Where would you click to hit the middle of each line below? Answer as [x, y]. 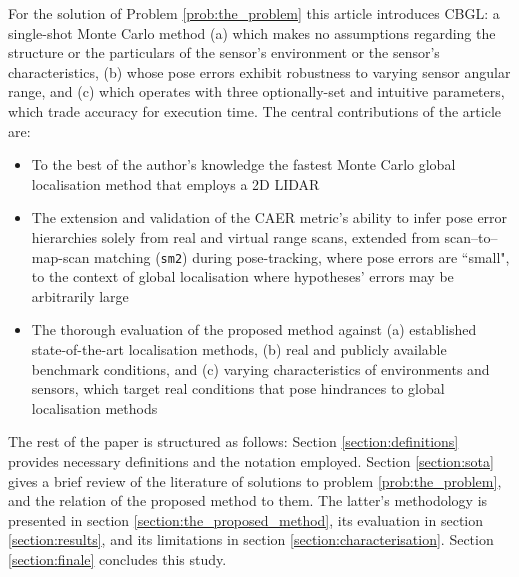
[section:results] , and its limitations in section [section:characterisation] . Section [251, 539]
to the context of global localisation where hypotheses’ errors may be [242, 276]
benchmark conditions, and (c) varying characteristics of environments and [260, 368]
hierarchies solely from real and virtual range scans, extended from [235, 236]
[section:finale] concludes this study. [117, 558]
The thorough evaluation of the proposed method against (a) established [254, 329]
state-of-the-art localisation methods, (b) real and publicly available [239, 348]
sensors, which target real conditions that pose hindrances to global [238, 388]
